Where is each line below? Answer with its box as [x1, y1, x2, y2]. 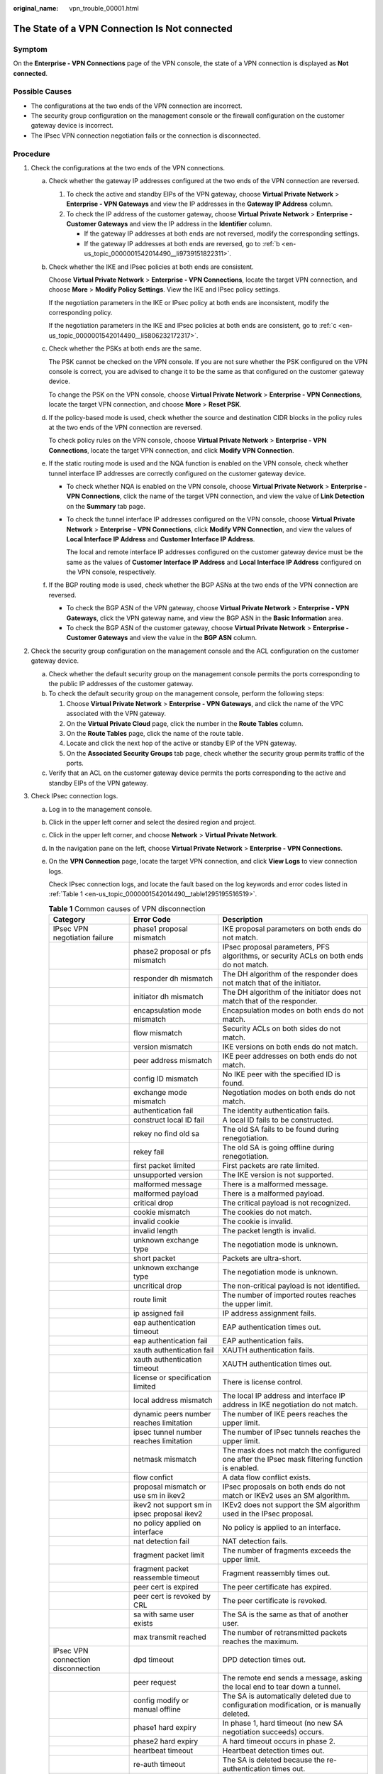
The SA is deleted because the [222, 1755, 326, 1765]
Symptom [13, 44, 48, 54]
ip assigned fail [133, 1309, 184, 1318]
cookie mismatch [133, 1207, 191, 1217]
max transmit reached [133, 1632, 207, 1642]
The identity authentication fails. [222, 1106, 330, 1115]
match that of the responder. [222, 996, 318, 1006]
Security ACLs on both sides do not [222, 1024, 341, 1034]
